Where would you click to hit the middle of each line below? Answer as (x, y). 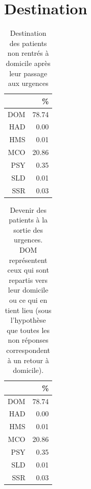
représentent (28, 260)
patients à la (28, 220)
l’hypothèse (28, 320)
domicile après (28, 63)
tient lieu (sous (28, 310)
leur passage (28, 73)
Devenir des (28, 209)
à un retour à (28, 360)
